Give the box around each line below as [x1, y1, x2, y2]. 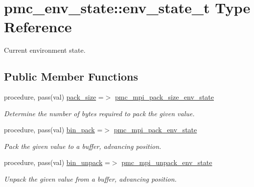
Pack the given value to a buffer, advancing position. [4, 141, 162, 151]
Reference [4, 17, 72, 37]
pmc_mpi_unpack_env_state [121, 157, 212, 167]
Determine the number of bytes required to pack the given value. [4, 108, 195, 118]
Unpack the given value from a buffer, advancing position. [4, 174, 177, 184]
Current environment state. [4, 45, 86, 55]
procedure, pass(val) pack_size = [4, 92, 104, 102]
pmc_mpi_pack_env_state [114, 125, 197, 135]
